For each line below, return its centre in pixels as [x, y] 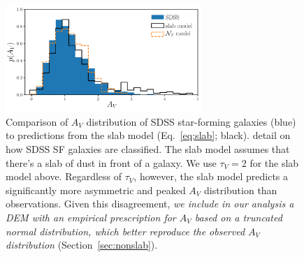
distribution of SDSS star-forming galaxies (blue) [191, 121]
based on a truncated [238, 217]
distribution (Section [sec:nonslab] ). [82, 245]
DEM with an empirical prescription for [91, 217]
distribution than [241, 190]
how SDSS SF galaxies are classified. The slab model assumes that [148, 148]
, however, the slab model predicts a [211, 176]
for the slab [274, 162]
